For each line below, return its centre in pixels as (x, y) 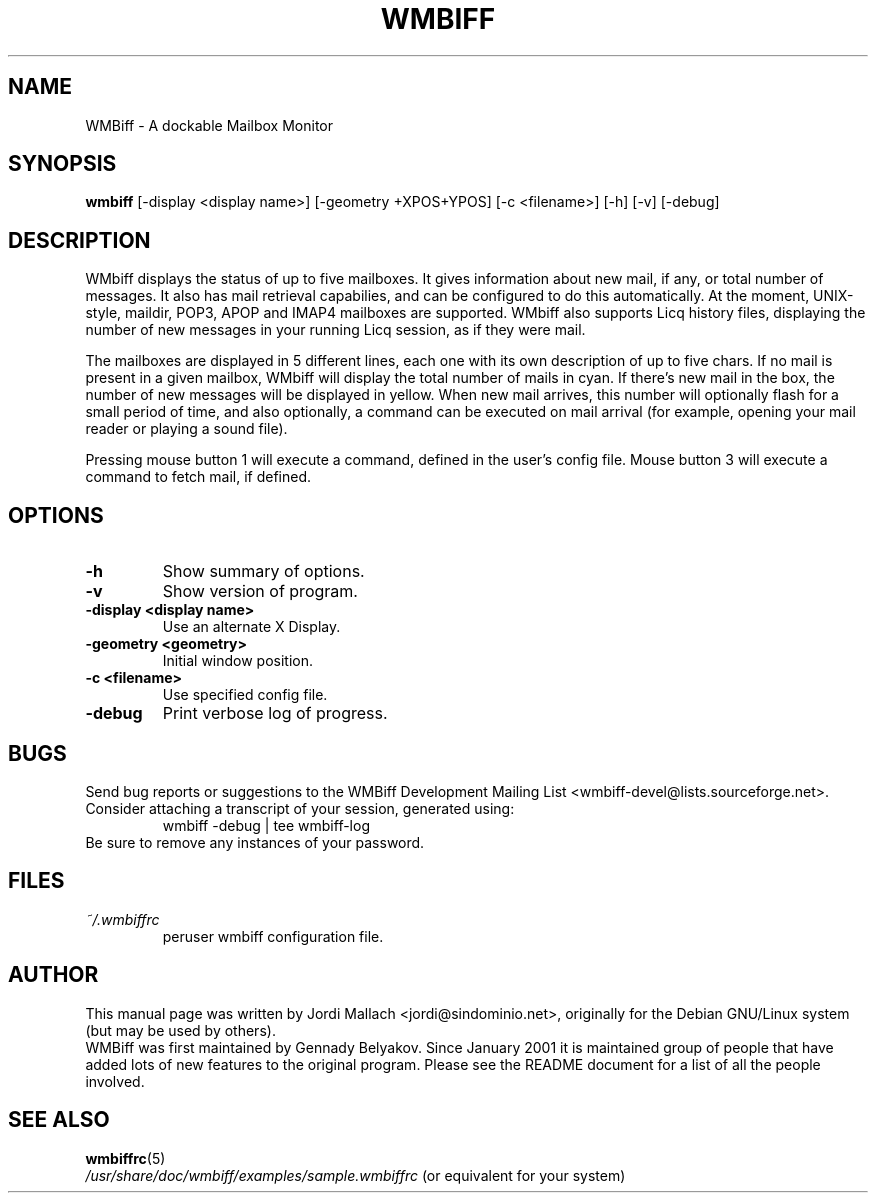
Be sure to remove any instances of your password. (255, 842)
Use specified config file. (245, 695)
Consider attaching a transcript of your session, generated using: (300, 808)
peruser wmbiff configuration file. (273, 936)
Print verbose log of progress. (275, 713)
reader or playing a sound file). (186, 429)
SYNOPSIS (62, 164)
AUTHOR (53, 975)
